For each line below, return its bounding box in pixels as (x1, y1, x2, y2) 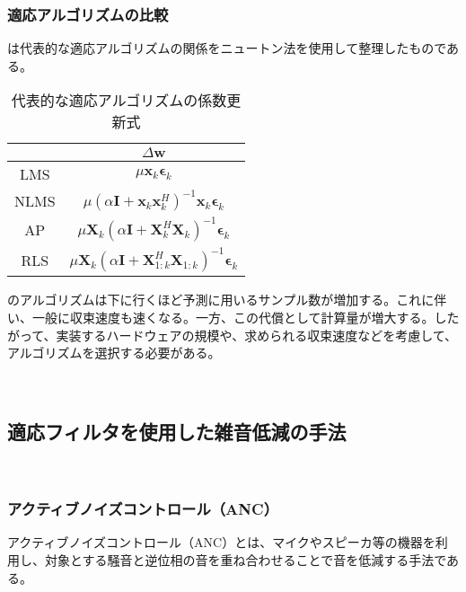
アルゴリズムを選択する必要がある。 (7, 343, 221, 362)
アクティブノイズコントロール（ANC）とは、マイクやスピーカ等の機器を (7, 533, 435, 552)
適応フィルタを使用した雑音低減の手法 (7, 417, 347, 445)
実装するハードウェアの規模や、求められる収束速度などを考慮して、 (56, 325, 458, 344)
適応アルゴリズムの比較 (7, 3, 169, 25)
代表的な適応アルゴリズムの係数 (11, 90, 227, 111)
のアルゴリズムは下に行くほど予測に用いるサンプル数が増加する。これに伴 (7, 290, 447, 309)
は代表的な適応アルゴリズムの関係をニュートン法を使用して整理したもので (7, 39, 447, 57)
